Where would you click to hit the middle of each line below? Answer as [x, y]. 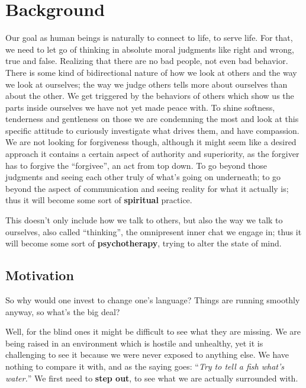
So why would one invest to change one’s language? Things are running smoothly [153, 300]
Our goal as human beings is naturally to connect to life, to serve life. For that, [149, 38]
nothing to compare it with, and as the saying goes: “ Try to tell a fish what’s [145, 366]
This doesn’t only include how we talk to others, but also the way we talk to [144, 220]
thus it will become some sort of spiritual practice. [99, 200]
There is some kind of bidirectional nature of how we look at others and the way [151, 72]
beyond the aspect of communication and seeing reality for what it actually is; [147, 188]
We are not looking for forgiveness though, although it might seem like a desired [151, 142]
